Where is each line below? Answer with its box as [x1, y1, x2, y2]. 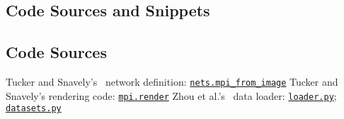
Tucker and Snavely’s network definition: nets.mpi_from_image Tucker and [6, 74, 338, 89]
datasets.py [6, 103, 62, 114]
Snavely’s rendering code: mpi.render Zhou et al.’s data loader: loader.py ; [6, 88, 337, 103]
